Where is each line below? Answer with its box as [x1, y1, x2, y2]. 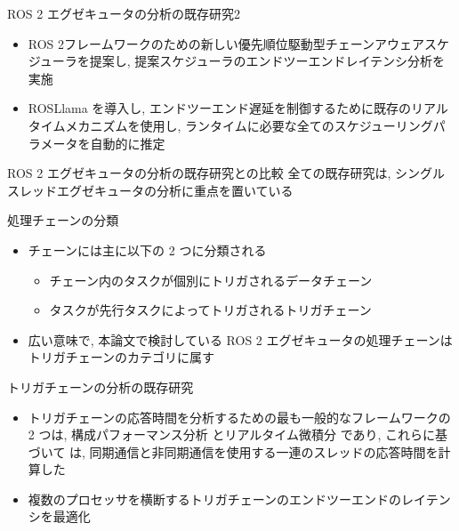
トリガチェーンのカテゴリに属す [28, 348, 215, 366]
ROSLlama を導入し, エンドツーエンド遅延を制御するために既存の [28, 99, 411, 117]
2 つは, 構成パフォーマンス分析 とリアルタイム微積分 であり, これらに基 [28, 425, 448, 444]
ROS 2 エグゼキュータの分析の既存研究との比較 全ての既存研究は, [7, 164, 391, 182]
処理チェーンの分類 [7, 211, 119, 229]
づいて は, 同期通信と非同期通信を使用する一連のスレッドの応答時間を [28, 442, 439, 461]
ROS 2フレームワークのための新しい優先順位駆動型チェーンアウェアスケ [28, 34, 449, 52]
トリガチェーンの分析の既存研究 [7, 377, 194, 396]
